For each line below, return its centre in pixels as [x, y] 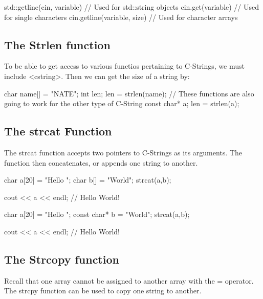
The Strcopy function [62, 259]
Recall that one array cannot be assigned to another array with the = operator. [129, 280]
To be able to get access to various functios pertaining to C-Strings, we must [124, 66]
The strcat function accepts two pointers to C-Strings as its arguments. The [123, 152]
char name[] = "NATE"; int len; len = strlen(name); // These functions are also [129, 93]
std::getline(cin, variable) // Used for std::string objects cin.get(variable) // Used [132, 7]
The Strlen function [57, 44]
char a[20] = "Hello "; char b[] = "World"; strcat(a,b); [88, 180]
